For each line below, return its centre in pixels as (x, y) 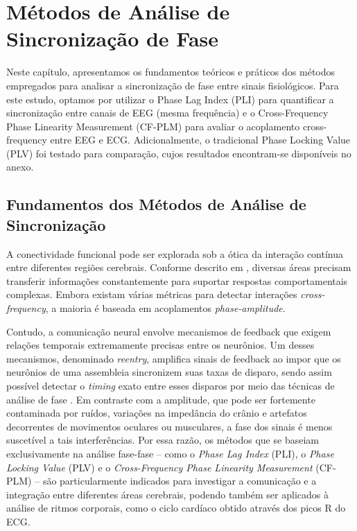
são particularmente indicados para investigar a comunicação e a (180, 481)
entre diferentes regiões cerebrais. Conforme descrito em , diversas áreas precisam (179, 267)
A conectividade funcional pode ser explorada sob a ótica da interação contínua (175, 253)
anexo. (20, 167)
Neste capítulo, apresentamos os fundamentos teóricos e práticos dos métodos (171, 72)
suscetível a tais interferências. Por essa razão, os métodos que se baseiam (163, 440)
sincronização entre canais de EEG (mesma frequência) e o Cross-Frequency (167, 113)
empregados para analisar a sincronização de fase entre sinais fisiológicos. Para (173, 85)
